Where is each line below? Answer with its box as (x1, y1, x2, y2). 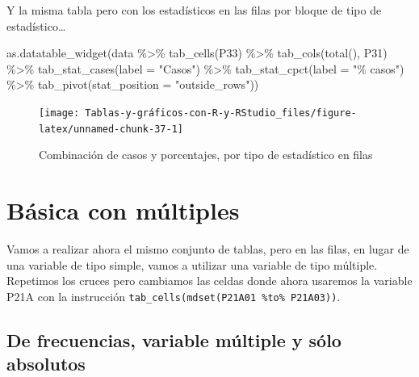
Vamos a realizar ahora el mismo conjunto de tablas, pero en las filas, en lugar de (6, 241, 409, 257)
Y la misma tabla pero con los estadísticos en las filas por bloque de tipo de (6, 2, 382, 18)
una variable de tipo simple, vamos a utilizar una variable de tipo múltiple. (6, 256, 378, 273)
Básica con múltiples (6, 194, 240, 227)
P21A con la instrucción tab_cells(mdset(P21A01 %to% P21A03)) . (6, 287, 341, 304)
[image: (39, 107, 80, 119)
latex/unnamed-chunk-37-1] (39, 123, 183, 135)
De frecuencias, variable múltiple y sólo (6, 327, 341, 352)
